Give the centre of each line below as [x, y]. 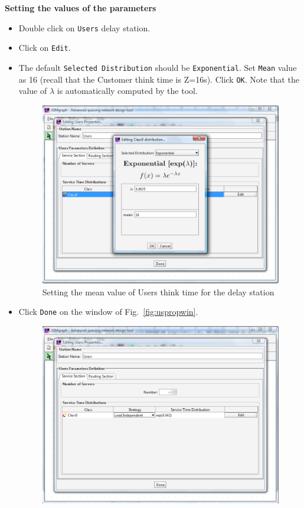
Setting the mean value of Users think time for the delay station [158, 292]
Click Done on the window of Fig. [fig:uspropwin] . [108, 312]
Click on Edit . [45, 48]
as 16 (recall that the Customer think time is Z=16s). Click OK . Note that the [159, 79]
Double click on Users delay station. [84, 27]
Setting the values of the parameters [81, 8]
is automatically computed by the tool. [127, 91]
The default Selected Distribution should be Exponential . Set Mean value [158, 67]
